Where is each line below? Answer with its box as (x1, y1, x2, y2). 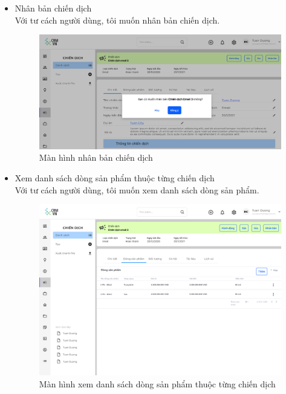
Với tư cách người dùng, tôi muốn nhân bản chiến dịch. (15, 13, 220, 26)
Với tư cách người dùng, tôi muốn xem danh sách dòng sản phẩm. (15, 183, 259, 196)
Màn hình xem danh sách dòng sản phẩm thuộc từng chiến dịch (39, 377, 276, 390)
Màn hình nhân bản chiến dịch (39, 151, 153, 164)
